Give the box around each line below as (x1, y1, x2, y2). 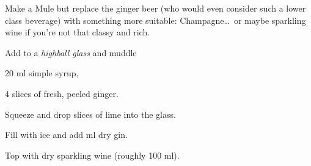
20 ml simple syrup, (5, 67, 79, 79)
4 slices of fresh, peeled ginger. (5, 87, 119, 99)
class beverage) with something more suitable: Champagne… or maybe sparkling (5, 13, 306, 26)
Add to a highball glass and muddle (5, 46, 137, 59)
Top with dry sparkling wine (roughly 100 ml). (5, 148, 180, 161)
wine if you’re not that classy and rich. (5, 26, 150, 38)
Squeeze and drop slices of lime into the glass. (5, 107, 176, 120)
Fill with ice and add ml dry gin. (5, 128, 128, 141)
